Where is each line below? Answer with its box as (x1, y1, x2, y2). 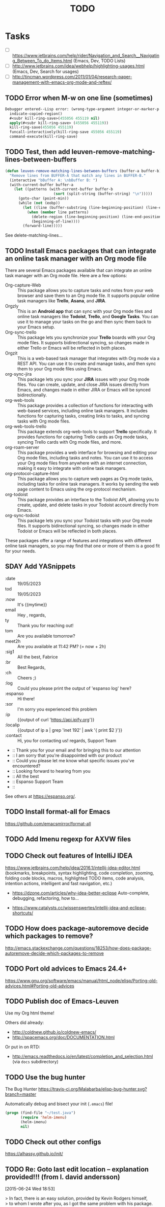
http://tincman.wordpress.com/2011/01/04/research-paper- (12, 74, 133, 80)
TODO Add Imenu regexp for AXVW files (5, 835, 131, 844)
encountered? (12, 763, 41, 769)
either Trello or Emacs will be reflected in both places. (17, 345, 126, 351)
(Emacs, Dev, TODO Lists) (73, 58, 126, 64)
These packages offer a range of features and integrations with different (5, 538, 151, 544)
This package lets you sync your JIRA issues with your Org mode (17, 376, 150, 382)
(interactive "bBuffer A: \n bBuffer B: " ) (9, 178, 98, 183)
